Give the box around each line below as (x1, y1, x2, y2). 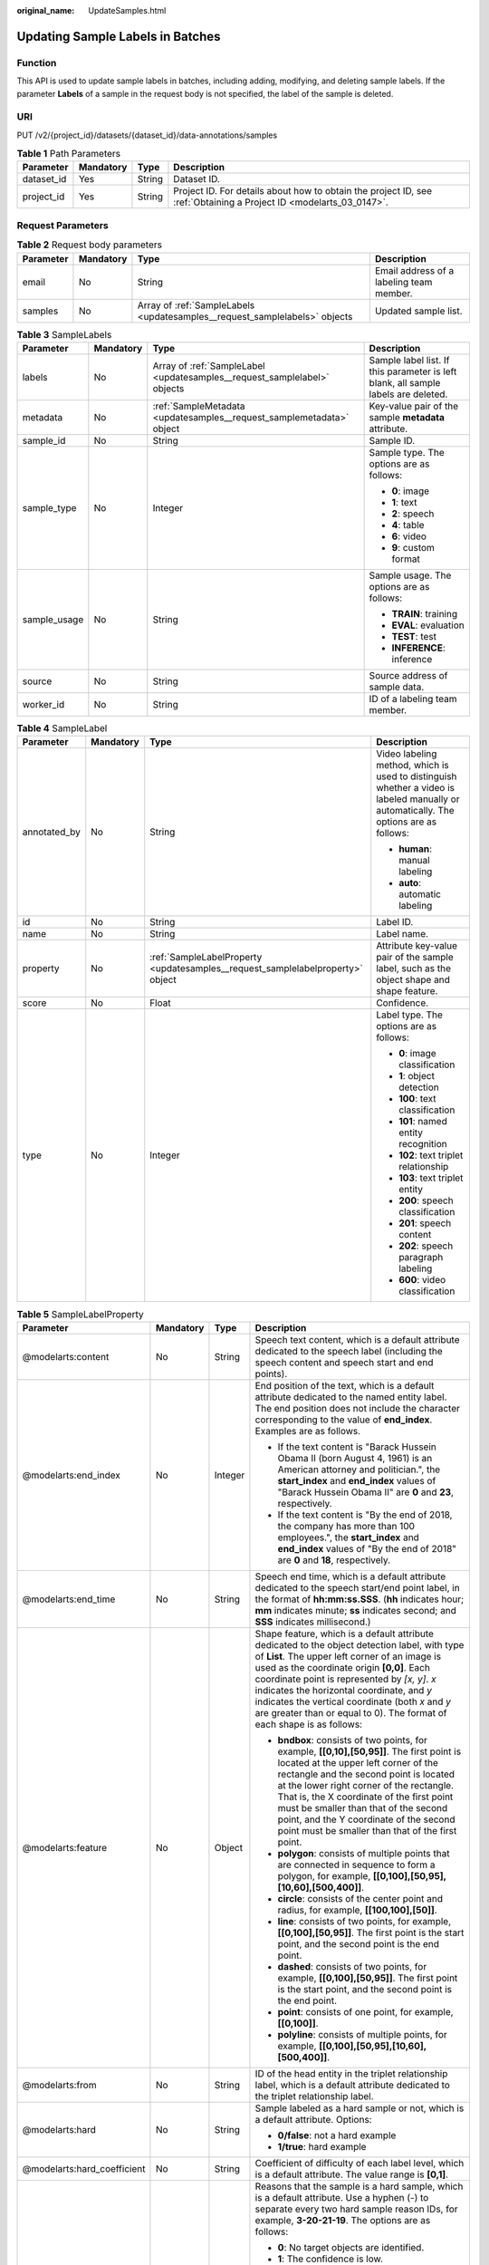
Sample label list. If (369, 353, 450, 366)
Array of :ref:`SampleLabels (137, 299, 255, 312)
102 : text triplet (398, 1149, 464, 1161)
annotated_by (22, 825, 81, 838)
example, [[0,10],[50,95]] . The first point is (277, 1745, 462, 1758)
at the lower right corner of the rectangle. (277, 1778, 455, 1791)
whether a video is (376, 782, 455, 795)
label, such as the (376, 962, 452, 975)
